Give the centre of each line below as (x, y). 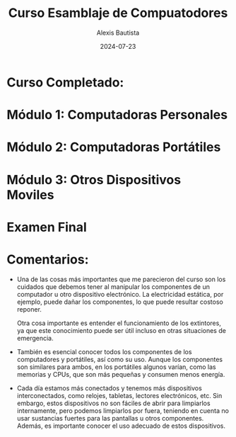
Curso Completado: (65, 82)
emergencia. (35, 338)
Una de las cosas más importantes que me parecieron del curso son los (121, 279)
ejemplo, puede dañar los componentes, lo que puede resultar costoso (120, 302)
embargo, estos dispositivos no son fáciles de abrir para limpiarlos (113, 403)
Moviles (30, 194)
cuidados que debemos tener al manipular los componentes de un (113, 286)
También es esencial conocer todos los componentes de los (104, 351)
